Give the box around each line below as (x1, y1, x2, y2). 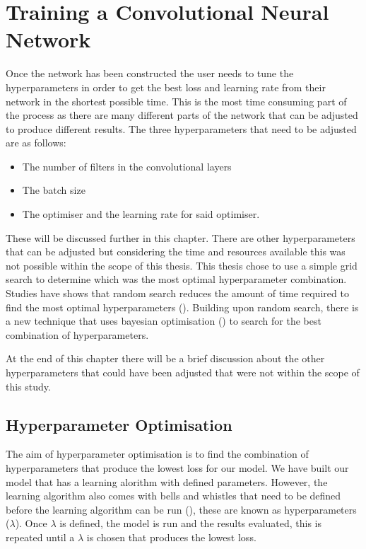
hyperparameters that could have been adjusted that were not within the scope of (6, 365, 360, 379)
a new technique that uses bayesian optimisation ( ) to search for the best (6, 313, 321, 328)
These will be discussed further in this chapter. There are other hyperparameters (6, 230, 355, 245)
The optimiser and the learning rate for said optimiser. (22, 207, 260, 221)
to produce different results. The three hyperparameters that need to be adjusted (6, 121, 357, 136)
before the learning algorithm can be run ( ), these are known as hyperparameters (6, 502, 357, 516)
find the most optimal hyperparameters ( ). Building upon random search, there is (6, 299, 359, 314)
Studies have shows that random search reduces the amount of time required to (6, 286, 349, 301)
